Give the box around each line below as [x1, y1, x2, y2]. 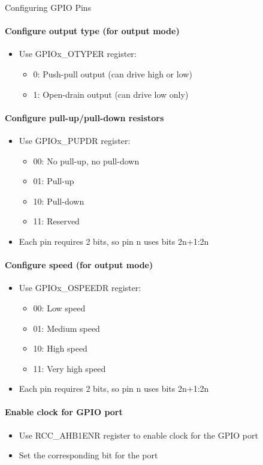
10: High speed [33, 342, 87, 355]
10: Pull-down [33, 194, 84, 207]
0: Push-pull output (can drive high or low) [33, 67, 192, 80]
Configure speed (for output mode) [5, 259, 153, 271]
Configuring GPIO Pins [5, 1, 92, 13]
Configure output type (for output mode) [5, 25, 180, 37]
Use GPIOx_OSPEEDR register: [19, 281, 141, 294]
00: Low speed [33, 301, 86, 314]
